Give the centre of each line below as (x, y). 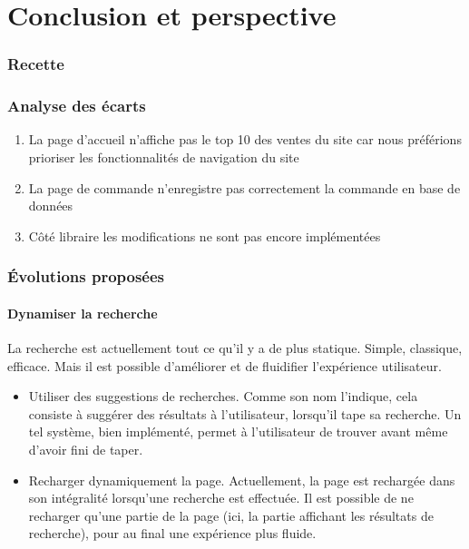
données (51, 206)
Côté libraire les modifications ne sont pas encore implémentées (205, 235)
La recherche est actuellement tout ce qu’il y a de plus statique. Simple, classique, (235, 348)
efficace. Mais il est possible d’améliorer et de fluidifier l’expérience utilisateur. (225, 365)
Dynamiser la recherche (83, 313)
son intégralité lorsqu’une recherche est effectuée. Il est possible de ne (221, 498)
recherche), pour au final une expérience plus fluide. (172, 533)
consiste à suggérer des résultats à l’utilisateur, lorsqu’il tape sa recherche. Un (245, 413)
